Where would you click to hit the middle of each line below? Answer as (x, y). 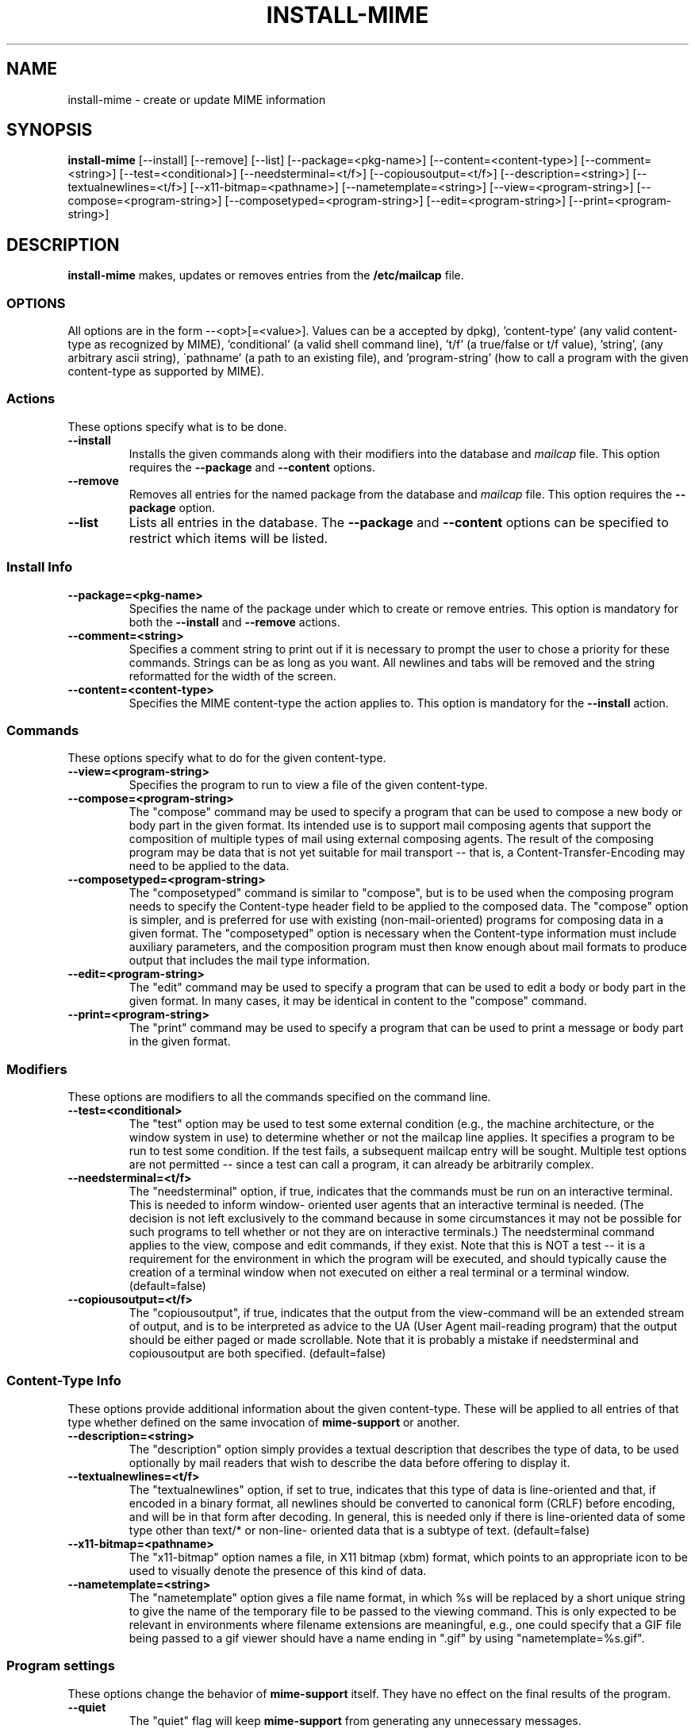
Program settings (61, 1666)
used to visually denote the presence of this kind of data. (278, 1570)
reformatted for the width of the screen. (232, 676)
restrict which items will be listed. (228, 538)
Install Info (40, 567)
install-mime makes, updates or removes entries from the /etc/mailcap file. (266, 275)
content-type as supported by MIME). (166, 372)
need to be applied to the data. (209, 866)
